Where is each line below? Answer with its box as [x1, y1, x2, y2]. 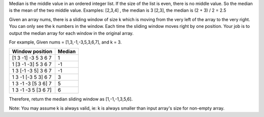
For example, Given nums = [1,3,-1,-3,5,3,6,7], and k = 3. [9, 39, 122, 45]
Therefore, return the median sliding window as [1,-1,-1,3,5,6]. [9, 96, 133, 102]
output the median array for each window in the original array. [9, 30, 134, 36]
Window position [12, 48, 52, 55]
